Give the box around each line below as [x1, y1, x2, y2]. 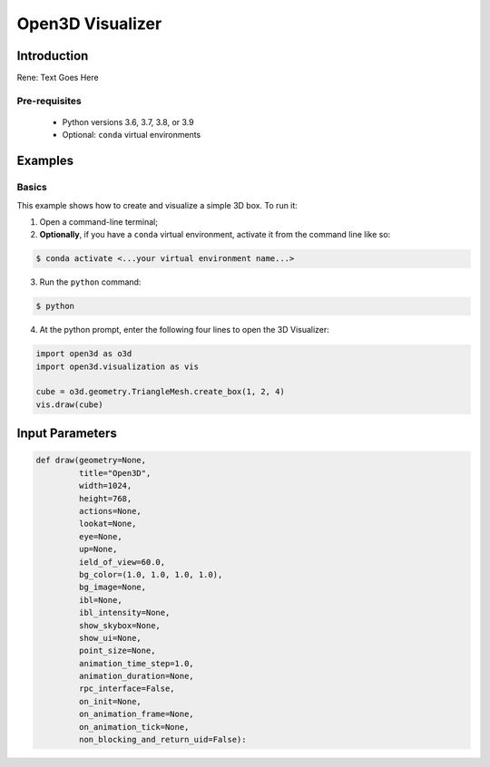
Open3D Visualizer [16, 14, 162, 34]
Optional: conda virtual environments [62, 130, 201, 141]
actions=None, [78, 506, 142, 516]
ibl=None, [78, 595, 122, 605]
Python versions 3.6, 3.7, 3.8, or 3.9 [62, 117, 194, 128]
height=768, [78, 493, 132, 503]
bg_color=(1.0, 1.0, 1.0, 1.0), [78, 569, 223, 579]
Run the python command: [39, 277, 142, 287]
